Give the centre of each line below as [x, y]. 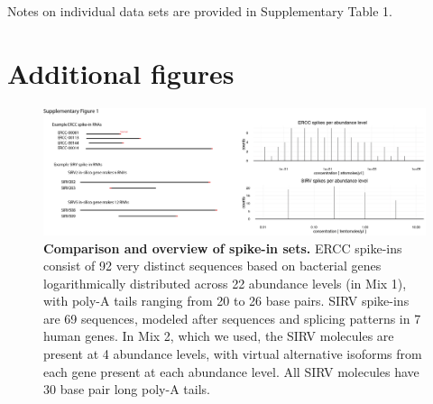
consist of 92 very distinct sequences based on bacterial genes [212, 266]
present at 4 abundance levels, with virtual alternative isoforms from [233, 354]
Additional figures [121, 73]
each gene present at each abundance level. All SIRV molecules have [231, 371]
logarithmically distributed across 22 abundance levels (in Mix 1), [225, 283]
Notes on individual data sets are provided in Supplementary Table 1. [200, 11]
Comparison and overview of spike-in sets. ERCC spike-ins [223, 248]
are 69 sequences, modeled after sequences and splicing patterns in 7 [232, 318]
